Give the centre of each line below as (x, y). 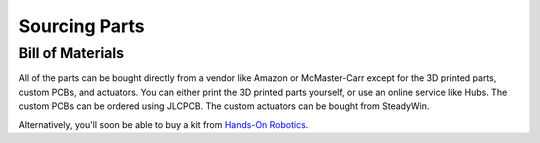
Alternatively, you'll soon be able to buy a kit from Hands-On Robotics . (163, 124)
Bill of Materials (71, 53)
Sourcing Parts (81, 26)
